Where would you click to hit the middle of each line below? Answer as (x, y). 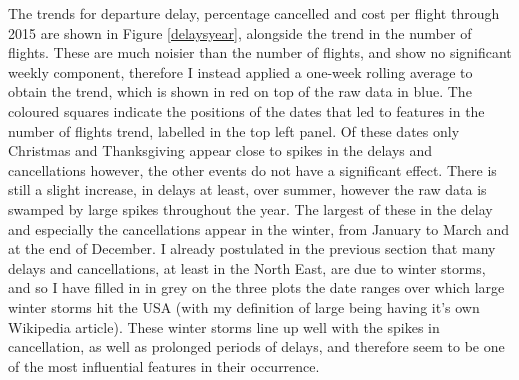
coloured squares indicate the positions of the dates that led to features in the (246, 110)
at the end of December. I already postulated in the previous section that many (252, 248)
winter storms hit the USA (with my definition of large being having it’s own (244, 306)
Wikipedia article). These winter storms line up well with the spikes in (224, 326)
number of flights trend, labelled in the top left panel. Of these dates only (234, 130)
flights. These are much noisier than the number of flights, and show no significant (260, 52)
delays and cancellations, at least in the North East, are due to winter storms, (247, 267)
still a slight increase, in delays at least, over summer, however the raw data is (247, 189)
